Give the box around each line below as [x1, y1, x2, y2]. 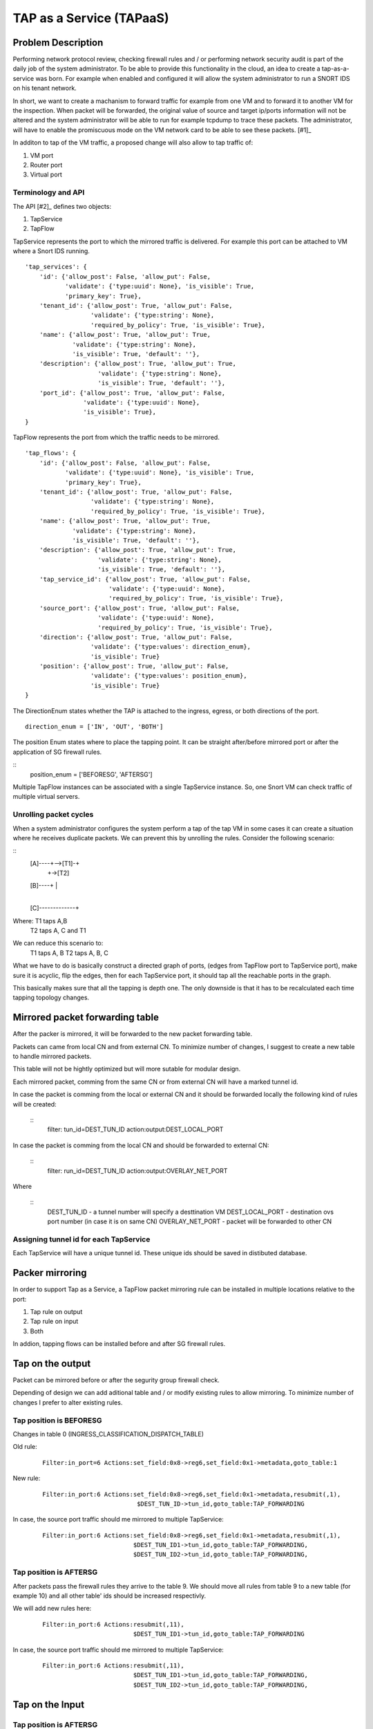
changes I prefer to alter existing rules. [12, 1398, 123, 1407]
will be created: [12, 1100, 57, 1108]
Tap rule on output [30, 1307, 83, 1315]
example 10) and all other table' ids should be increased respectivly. [12, 1591, 207, 1600]
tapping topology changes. [12, 993, 90, 1002]
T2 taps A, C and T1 [30, 927, 86, 935]
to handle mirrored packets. [12, 1052, 92, 1061]
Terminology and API [12, 187, 85, 197]
